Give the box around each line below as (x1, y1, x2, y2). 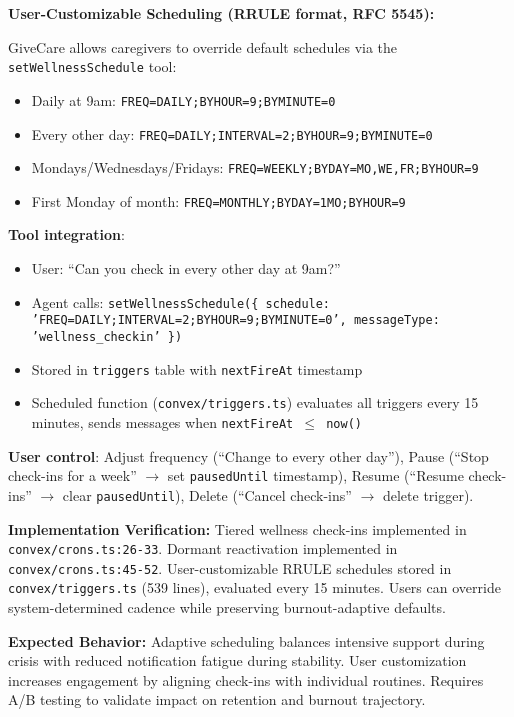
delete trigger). (382, 484, 474, 505)
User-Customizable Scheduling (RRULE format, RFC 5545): (8, 3, 435, 23)
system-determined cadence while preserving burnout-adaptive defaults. (8, 597, 446, 618)
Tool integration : (8, 224, 125, 245)
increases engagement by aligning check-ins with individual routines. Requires (8, 669, 484, 690)
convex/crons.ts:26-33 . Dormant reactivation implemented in (8, 538, 398, 559)
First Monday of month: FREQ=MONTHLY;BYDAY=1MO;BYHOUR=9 (31, 190, 406, 211)
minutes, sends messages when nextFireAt (31, 411, 294, 432)
